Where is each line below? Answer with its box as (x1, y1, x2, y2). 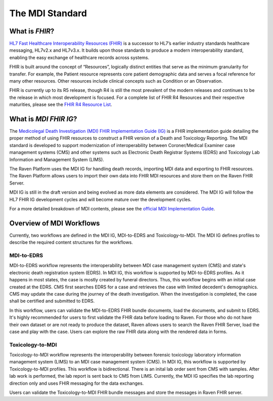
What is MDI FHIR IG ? (9, 115, 77, 123)
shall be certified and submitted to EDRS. (9, 298, 95, 304)
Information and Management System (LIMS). (9, 156, 105, 162)
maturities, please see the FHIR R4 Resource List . (9, 101, 112, 107)
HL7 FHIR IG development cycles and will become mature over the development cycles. (9, 196, 192, 202)
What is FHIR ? (9, 27, 55, 35)
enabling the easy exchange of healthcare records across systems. (9, 54, 150, 60)
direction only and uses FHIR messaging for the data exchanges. (9, 380, 144, 386)
